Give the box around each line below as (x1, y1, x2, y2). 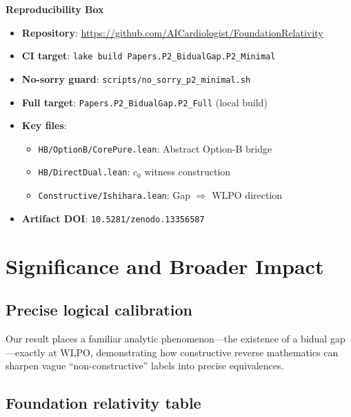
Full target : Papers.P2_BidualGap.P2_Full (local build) (21, 95, 268, 109)
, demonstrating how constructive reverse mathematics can (90, 345, 339, 359)
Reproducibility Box (6, 2, 104, 16)
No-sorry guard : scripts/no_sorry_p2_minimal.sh (21, 71, 251, 86)
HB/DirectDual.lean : (38, 164, 130, 179)
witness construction (144, 164, 231, 179)
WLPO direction (212, 188, 283, 202)
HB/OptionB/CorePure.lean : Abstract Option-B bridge (38, 141, 272, 155)
